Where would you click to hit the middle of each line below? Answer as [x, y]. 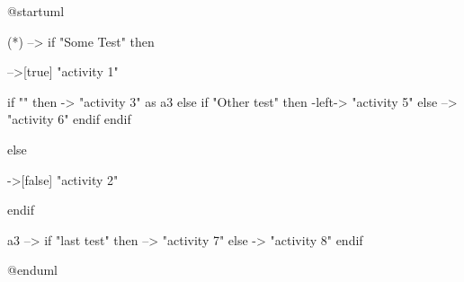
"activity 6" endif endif [69, 119]
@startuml [36, 11]
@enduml [33, 270]
